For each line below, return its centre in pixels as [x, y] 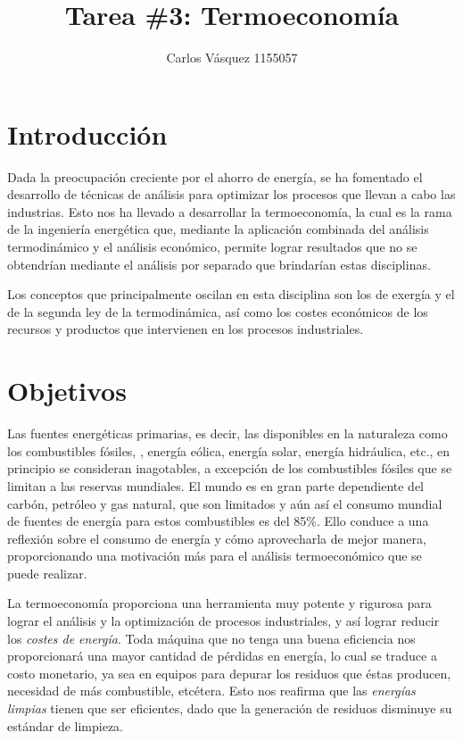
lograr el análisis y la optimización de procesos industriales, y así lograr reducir [223, 621]
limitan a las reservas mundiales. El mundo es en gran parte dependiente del [215, 485]
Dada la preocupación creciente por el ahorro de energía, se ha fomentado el [215, 176]
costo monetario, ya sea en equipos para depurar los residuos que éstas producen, [229, 673]
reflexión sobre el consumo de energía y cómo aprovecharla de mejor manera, [217, 538]
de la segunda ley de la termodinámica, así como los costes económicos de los [218, 311]
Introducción [87, 133]
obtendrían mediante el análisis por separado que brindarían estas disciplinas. [219, 264]
